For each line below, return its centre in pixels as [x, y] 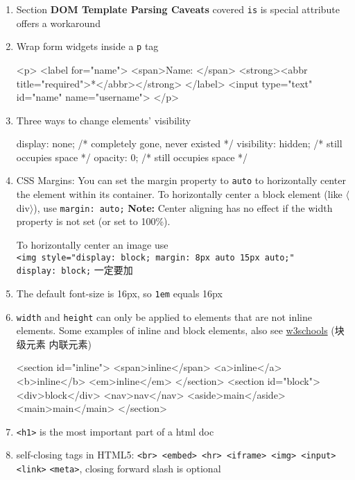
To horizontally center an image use [92, 244]
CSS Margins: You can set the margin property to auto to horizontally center [181, 180]
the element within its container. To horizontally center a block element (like [179, 194]
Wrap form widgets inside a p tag [87, 46]
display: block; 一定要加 [75, 270]
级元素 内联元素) [54, 344]
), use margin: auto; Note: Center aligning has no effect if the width [183, 207]
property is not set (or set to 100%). [93, 221]
